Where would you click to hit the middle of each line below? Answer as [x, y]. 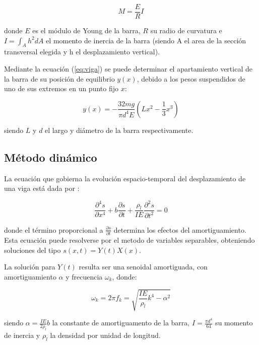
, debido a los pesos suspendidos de [191, 78]
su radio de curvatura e [186, 30]
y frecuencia [84, 276]
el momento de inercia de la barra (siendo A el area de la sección [146, 40]
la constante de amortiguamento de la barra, [121, 323]
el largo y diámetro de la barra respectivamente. [119, 130]
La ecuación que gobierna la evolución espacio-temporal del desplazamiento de [125, 178]
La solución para [30, 267]
